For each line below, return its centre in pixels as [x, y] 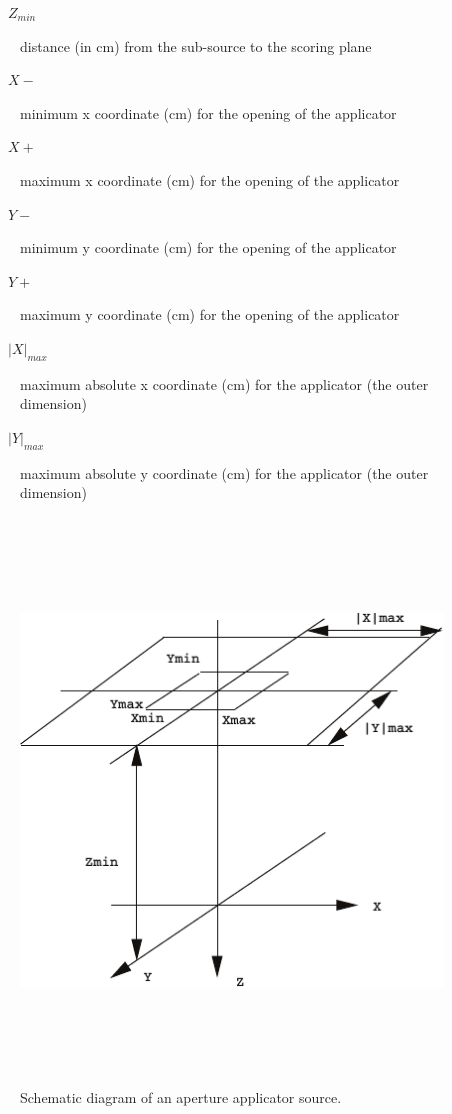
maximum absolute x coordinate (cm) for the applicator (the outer [224, 383]
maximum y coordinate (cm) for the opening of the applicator [210, 314]
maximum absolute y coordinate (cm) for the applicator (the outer [224, 472]
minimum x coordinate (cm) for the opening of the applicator [208, 112]
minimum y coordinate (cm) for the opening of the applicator [208, 247]
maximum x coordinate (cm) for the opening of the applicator [210, 179]
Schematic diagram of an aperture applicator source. [181, 1097]
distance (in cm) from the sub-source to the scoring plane [196, 45]
